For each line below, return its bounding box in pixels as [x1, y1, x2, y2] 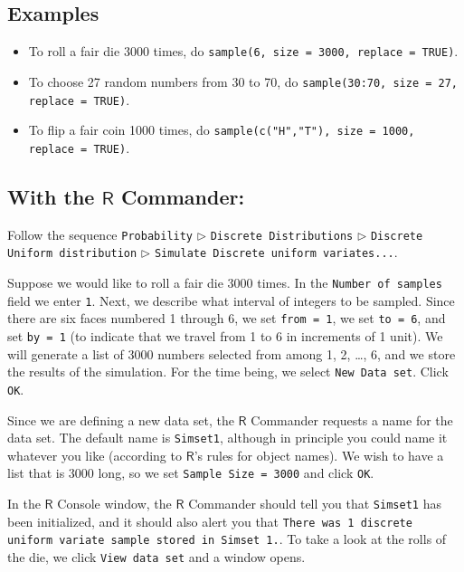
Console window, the [57, 494, 172, 513]
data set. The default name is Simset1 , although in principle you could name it [7, 428, 448, 447]
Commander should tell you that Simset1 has [188, 494, 441, 513]
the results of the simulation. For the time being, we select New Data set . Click [7, 362, 449, 381]
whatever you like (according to [7, 445, 182, 464]
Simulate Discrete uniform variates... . [154, 243, 398, 262]
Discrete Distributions [210, 229, 354, 243]
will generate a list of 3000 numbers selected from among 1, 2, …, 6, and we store [7, 344, 456, 363]
